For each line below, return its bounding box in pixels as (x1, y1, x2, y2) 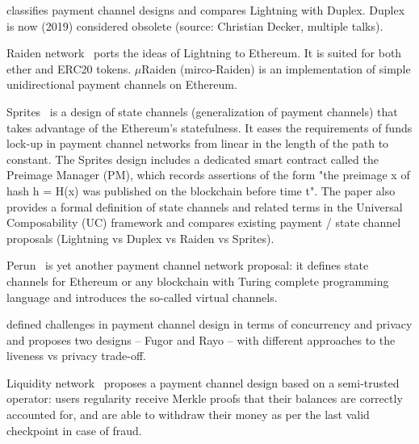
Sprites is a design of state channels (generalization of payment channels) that (6, 103, 398, 119)
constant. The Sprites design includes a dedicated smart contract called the (6, 150, 379, 167)
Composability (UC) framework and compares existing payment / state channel (6, 214, 401, 231)
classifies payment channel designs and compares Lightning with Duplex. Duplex (6, 2, 405, 18)
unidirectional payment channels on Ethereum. (6, 76, 237, 93)
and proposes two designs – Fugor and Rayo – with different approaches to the (6, 331, 396, 348)
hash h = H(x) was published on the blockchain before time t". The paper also (6, 182, 396, 199)
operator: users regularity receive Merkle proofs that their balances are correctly (6, 390, 403, 407)
